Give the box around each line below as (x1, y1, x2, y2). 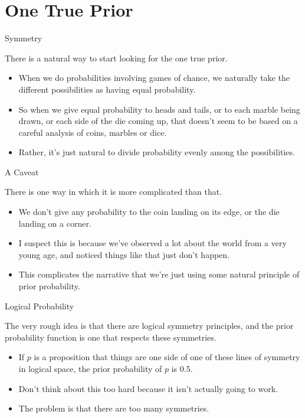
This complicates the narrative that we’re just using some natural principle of (18, 268, 300, 280)
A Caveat (5, 165, 39, 178)
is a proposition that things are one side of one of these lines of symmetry (34, 351, 300, 363)
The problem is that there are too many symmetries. (18, 402, 209, 414)
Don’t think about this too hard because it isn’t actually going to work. (18, 382, 278, 394)
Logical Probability (5, 299, 74, 312)
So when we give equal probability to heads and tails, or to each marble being (18, 103, 300, 115)
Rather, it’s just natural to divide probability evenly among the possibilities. (18, 146, 295, 158)
